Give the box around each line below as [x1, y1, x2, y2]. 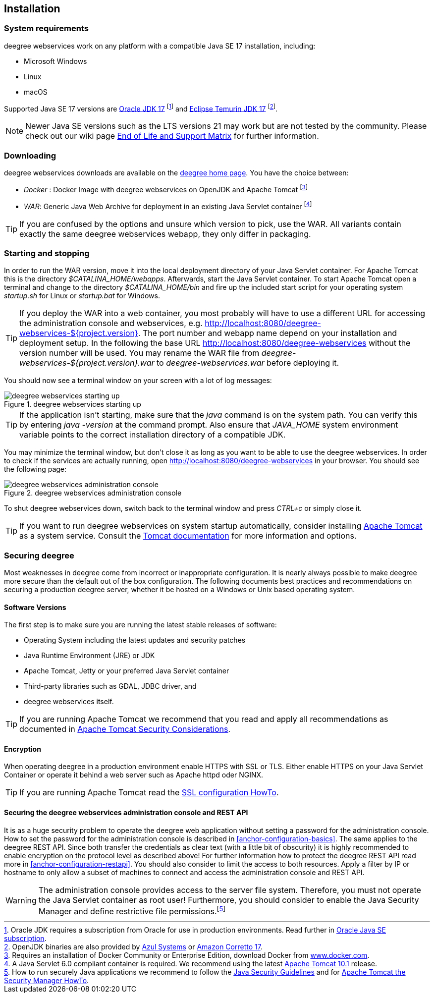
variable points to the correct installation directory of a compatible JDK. [19, 430, 286, 440]
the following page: [4, 465, 67, 474]
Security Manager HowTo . [4, 976, 89, 985]
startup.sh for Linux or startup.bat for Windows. [4, 291, 160, 300]
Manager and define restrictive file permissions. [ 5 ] [38, 904, 226, 916]
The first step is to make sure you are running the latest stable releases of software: [4, 620, 277, 629]
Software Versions [4, 603, 66, 611]
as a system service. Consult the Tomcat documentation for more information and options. [19, 531, 357, 541]
